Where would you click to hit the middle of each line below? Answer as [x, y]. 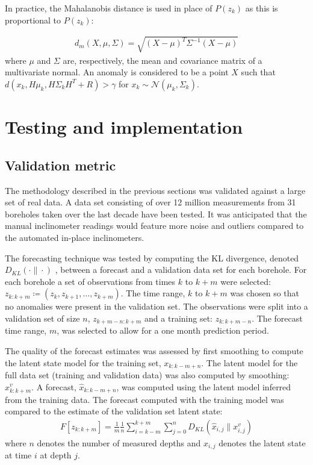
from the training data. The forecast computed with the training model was [144, 399]
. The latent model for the [249, 362]
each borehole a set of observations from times [90, 281]
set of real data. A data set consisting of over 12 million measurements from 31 [150, 202]
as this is [262, 8]
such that [258, 72]
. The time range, [153, 293]
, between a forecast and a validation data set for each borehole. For [181, 270]
